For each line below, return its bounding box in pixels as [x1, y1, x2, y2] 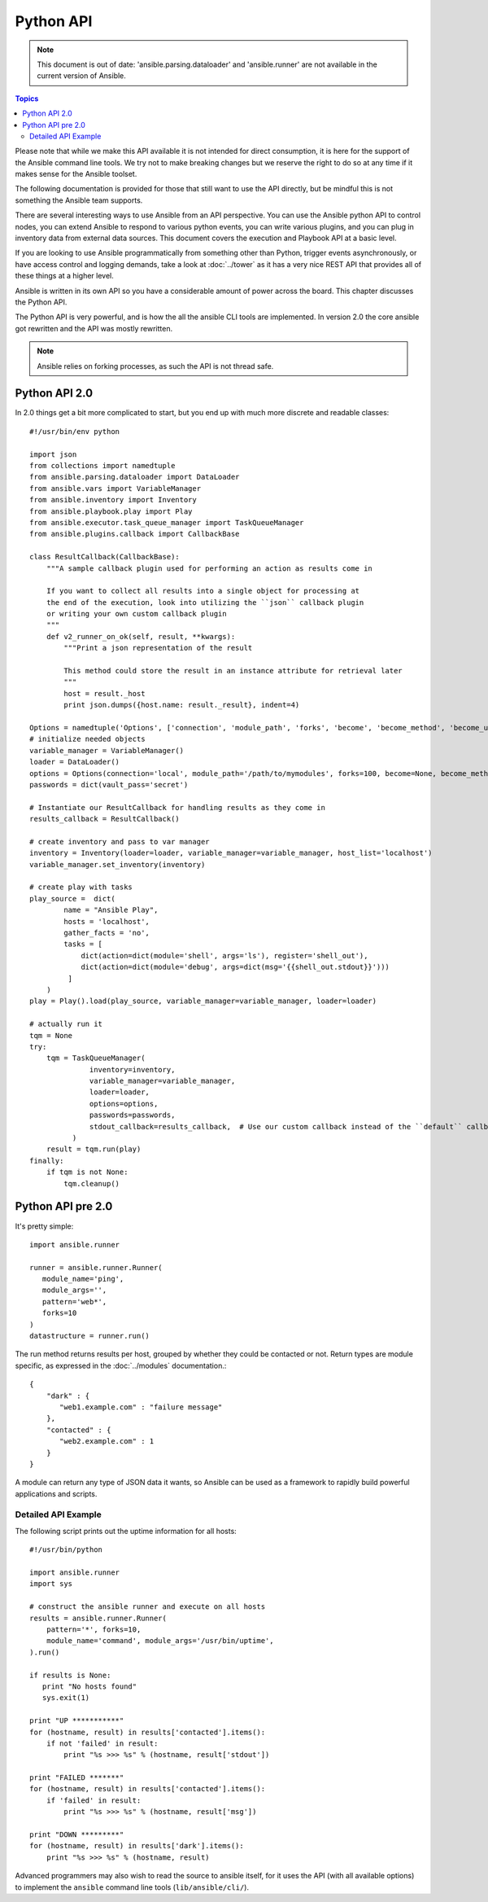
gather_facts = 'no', [63, 928, 150, 938]
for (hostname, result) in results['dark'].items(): [29, 1841, 244, 1851]
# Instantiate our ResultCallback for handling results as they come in [29, 803, 325, 812]
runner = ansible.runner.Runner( [29, 1263, 163, 1272]
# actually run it [29, 1019, 103, 1029]
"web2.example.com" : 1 [59, 1437, 155, 1446]
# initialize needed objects [29, 734, 146, 744]
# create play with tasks [29, 883, 133, 892]
